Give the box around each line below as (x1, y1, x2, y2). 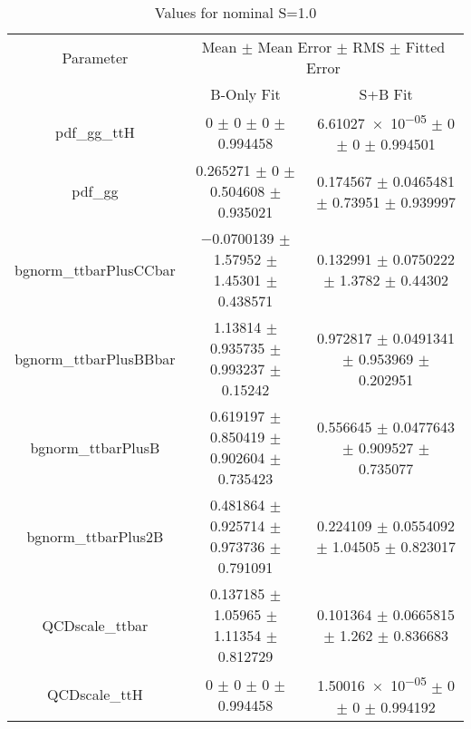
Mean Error (257, 36, 332, 57)
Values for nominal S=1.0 (154, 2, 317, 23)
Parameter (62, 46, 129, 68)
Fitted (405, 36, 446, 57)
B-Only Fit (210, 83, 281, 104)
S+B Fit (359, 83, 413, 104)
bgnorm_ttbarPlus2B (26, 525, 164, 547)
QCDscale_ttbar (42, 614, 149, 636)
